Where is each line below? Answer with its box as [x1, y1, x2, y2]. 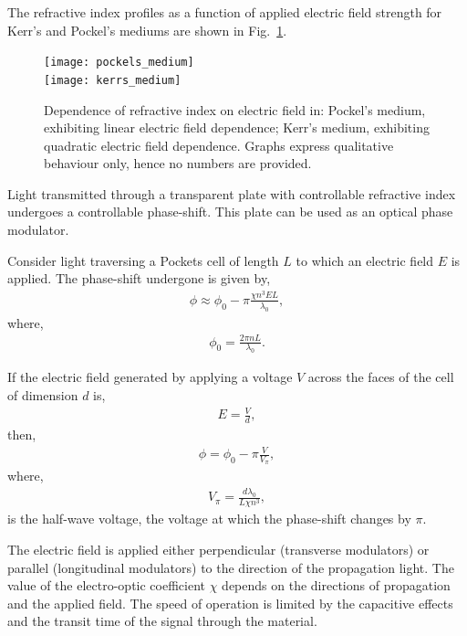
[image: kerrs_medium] [44, 73, 182, 87]
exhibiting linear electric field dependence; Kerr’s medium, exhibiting [44, 118, 430, 137]
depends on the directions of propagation [222, 576, 451, 595]
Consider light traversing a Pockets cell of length [7, 250, 279, 270]
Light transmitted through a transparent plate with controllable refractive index [7, 184, 456, 203]
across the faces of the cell [307, 367, 454, 387]
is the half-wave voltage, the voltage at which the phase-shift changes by [7, 509, 411, 528]
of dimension [7, 386, 78, 405]
